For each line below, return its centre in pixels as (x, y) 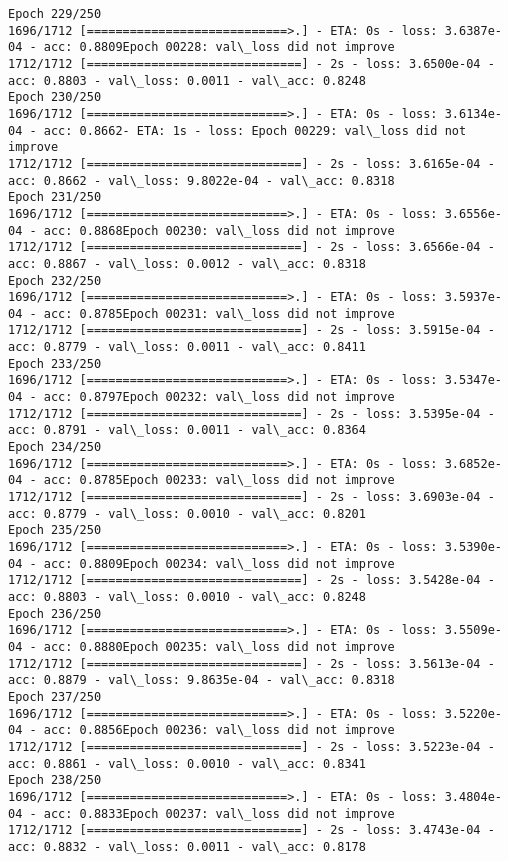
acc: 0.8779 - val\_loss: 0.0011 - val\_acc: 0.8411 (187, 347)
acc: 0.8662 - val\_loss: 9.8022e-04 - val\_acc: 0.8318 (201, 180)
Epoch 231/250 (55, 197)
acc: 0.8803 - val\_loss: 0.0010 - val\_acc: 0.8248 (187, 596)
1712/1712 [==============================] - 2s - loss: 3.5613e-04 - (251, 663)
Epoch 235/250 (55, 530)
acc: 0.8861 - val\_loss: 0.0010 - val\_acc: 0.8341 (187, 763)
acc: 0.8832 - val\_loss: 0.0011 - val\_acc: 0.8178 (187, 846)
